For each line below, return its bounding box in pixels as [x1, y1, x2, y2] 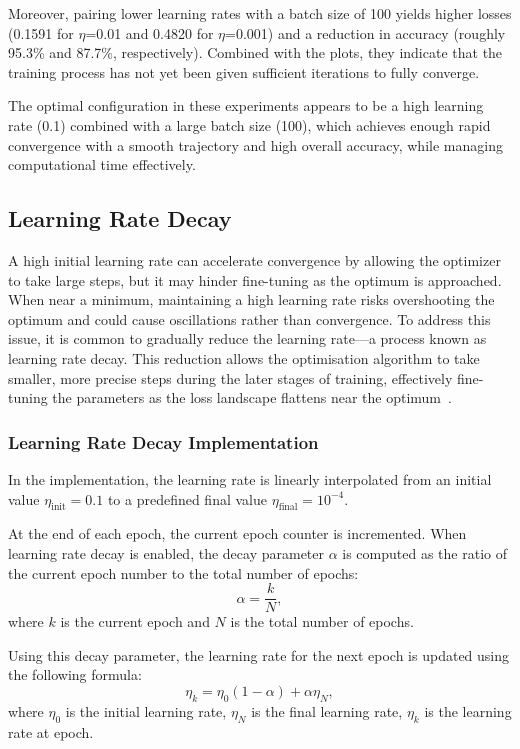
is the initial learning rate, [65, 700, 227, 721]
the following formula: [8, 664, 142, 685]
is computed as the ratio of [342, 542, 507, 563]
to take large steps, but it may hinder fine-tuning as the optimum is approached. [8, 269, 502, 290]
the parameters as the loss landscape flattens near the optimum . [52, 387, 452, 408]
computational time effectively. [8, 154, 196, 175]
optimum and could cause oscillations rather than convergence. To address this [8, 308, 491, 329]
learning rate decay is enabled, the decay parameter [8, 542, 324, 563]
